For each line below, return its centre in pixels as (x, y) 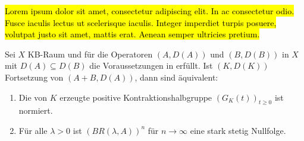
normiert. (36, 110)
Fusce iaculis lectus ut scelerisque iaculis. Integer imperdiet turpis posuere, (141, 22)
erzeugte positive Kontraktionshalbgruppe (136, 97)
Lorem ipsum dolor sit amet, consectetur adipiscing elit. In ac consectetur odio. (150, 11)
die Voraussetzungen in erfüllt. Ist (151, 65)
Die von (33, 97)
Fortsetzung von (34, 77)
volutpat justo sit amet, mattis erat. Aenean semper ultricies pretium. (132, 34)
